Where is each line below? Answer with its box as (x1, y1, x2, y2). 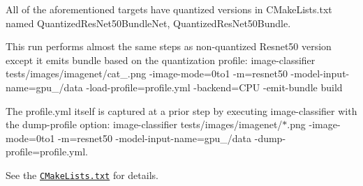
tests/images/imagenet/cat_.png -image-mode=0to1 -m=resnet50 (6, 66, 288, 81)
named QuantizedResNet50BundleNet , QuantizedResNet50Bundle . (6, 15, 291, 30)
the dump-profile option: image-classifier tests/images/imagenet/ (6, 117, 283, 132)
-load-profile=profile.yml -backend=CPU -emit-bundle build (86, 79, 343, 94)
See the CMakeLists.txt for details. (6, 167, 158, 182)
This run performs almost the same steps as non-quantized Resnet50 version (6, 39, 332, 54)
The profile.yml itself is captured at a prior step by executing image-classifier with (6, 103, 357, 118)
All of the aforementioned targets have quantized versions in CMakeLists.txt (6, 2, 332, 16)
